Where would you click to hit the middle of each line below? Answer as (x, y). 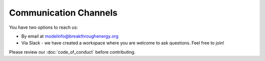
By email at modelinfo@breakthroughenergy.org (70, 36)
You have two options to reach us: (43, 27)
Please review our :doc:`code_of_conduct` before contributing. (72, 52)
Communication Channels (63, 13)
